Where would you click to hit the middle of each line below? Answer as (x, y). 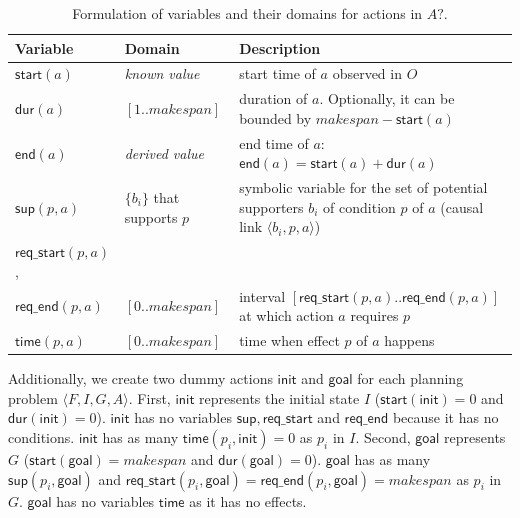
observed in (367, 73)
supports (151, 216)
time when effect (289, 340)
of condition (359, 206)
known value (162, 73)
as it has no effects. (248, 500)
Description (280, 47)
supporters (271, 206)
